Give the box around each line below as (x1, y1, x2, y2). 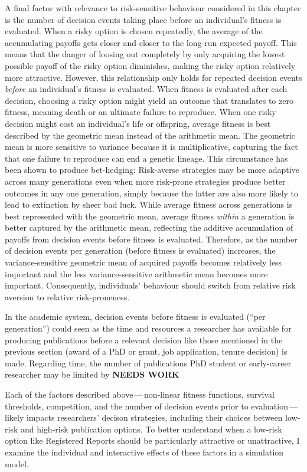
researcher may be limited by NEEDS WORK (5, 368, 179, 381)
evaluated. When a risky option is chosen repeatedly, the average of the (5, 25, 263, 37)
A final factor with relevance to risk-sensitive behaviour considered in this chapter (5, 2, 301, 14)
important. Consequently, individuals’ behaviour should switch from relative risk (5, 279, 296, 291)
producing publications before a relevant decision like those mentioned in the (5, 333, 283, 346)
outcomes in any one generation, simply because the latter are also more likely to (5, 186, 299, 199)
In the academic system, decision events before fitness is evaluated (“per (5, 310, 266, 323)
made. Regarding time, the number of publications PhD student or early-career (5, 356, 292, 369)
